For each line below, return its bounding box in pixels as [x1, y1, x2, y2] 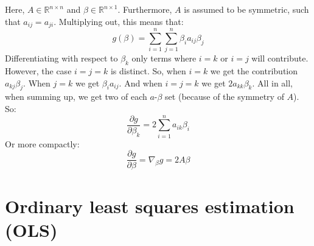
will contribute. [251, 52, 309, 65]
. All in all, [252, 76, 293, 89]
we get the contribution [210, 64, 298, 77]
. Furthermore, [117, 3, 172, 15]
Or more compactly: [5, 137, 80, 150]
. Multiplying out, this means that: [54, 15, 184, 27]
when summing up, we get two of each [5, 90, 147, 103]
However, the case [5, 64, 72, 77]
